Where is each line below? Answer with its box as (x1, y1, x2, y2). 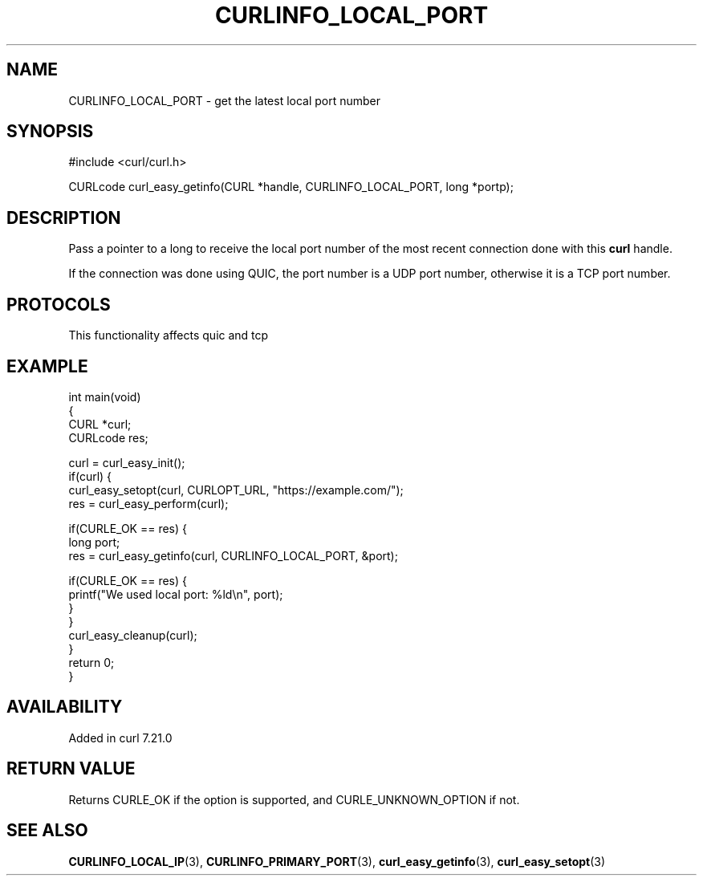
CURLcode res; (68, 430, 148, 445)
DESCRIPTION (6, 207, 121, 228)
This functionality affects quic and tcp (68, 328, 269, 343)
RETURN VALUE (6, 758, 136, 779)
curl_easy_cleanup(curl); (68, 628, 197, 642)
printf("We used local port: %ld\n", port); (68, 587, 283, 601)
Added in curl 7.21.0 (68, 730, 173, 745)
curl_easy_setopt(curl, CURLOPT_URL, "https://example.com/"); (68, 482, 404, 497)
